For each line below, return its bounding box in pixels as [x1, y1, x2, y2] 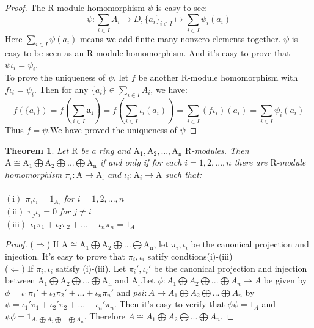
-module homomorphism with [188, 71, 298, 84]
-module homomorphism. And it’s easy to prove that [93, 46, 290, 59]
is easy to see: [156, 1, 208, 13]
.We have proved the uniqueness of [48, 123, 177, 136]
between [5, 274, 35, 286]
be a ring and [81, 144, 131, 156]
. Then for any [34, 82, 89, 95]
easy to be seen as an [5, 46, 84, 59]
